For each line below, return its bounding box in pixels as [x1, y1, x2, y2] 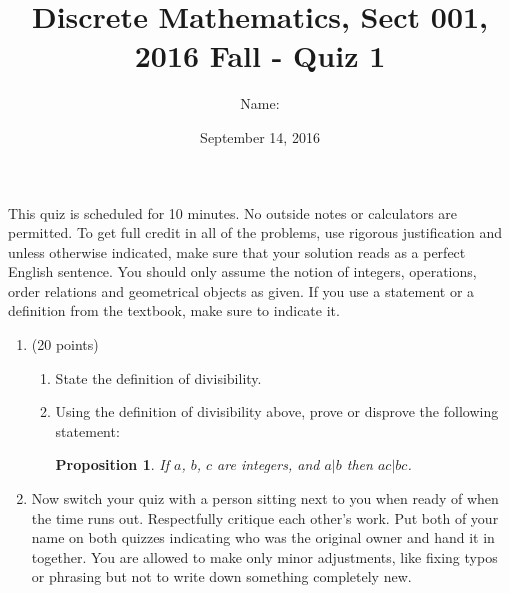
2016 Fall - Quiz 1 [134, 35, 386, 76]
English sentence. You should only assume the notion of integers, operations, [8, 261, 477, 282]
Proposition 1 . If [55, 454, 169, 475]
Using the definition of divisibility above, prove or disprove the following [55, 401, 499, 422]
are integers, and [217, 454, 320, 475]
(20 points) [31, 334, 99, 355]
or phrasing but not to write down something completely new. [31, 566, 412, 587]
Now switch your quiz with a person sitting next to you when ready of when [31, 488, 499, 509]
